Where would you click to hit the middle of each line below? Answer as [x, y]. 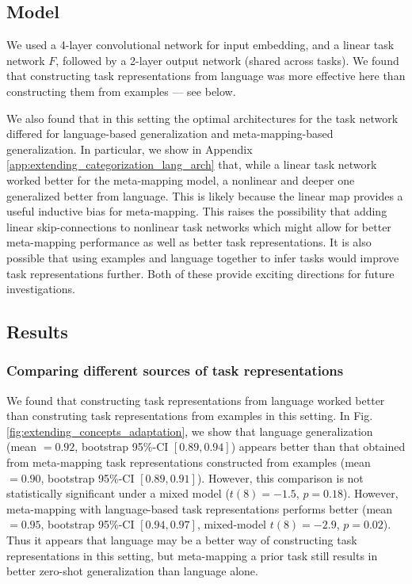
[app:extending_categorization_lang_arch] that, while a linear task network [192, 164]
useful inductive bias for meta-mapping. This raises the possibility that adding [197, 211]
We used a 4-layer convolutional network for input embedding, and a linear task [200, 45]
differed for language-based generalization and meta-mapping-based [170, 134]
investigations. [41, 289]
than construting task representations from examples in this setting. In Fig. [190, 416]
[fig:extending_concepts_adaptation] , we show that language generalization [190, 431]
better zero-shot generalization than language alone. [132, 571]
